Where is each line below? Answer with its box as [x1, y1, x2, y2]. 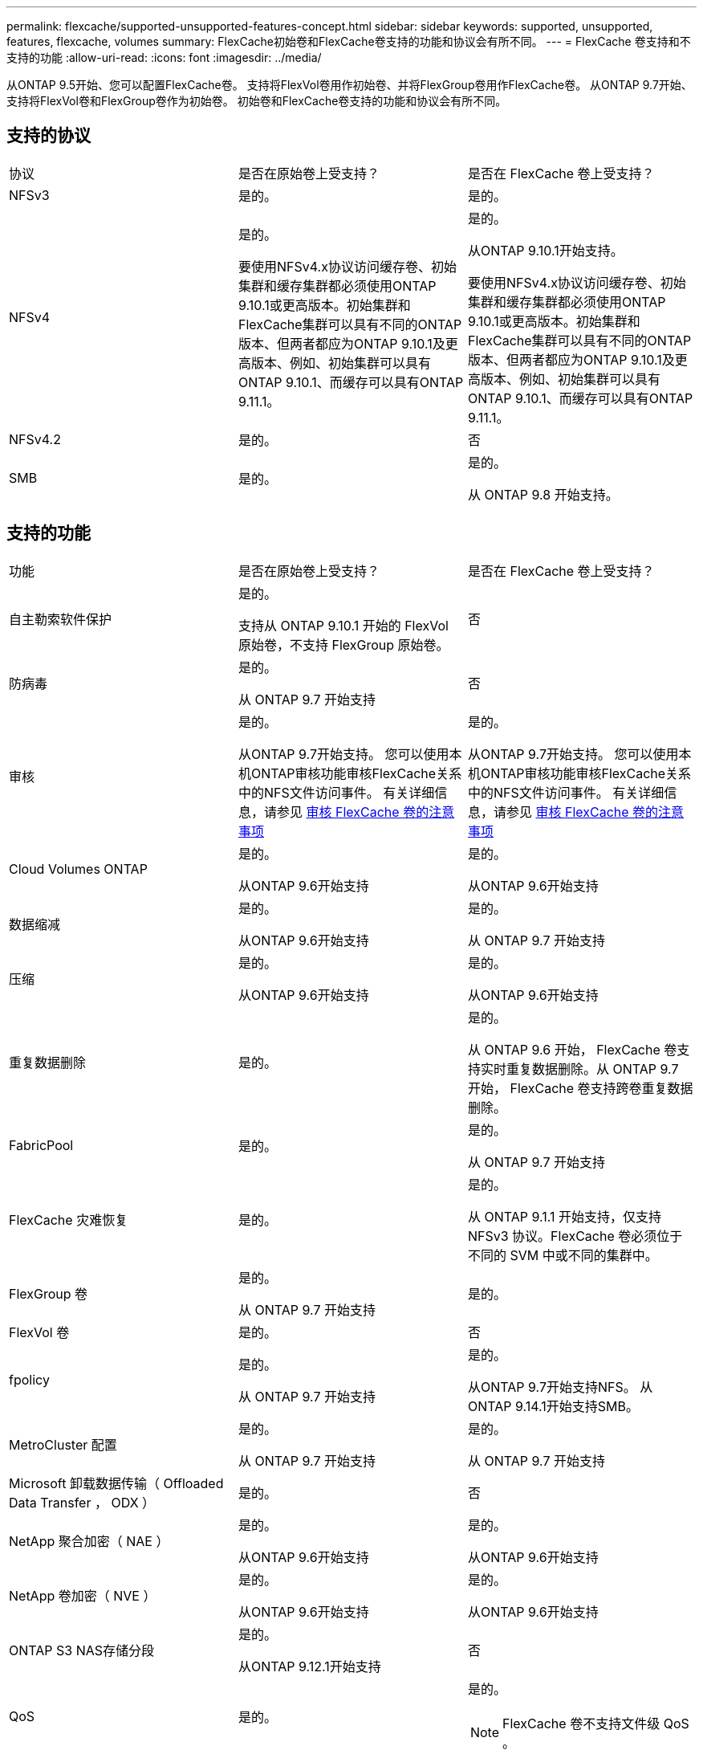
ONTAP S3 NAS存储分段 [9, 1642, 155, 1658]
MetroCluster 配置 [9, 1436, 117, 1453]
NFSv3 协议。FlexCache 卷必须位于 [467, 1227, 683, 1244]
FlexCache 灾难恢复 [9, 1211, 128, 1228]
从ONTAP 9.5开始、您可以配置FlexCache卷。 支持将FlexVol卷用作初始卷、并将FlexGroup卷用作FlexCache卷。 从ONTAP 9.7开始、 [6, 78, 693, 92]
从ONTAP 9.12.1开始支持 [238, 1658, 381, 1674]
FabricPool [9, 1136, 74, 1153]
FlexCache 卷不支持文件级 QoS [502, 1715, 689, 1732]
